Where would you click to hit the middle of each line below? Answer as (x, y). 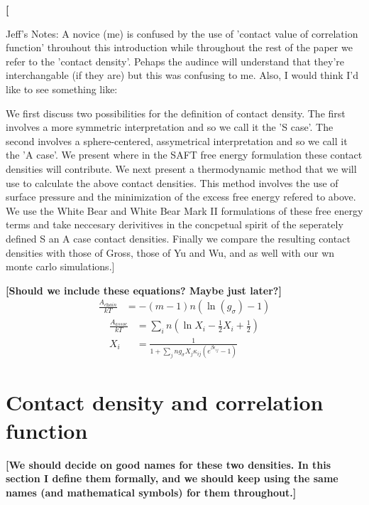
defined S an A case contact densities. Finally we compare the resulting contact (178, 238)
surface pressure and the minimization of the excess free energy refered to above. (181, 197)
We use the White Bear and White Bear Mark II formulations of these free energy (184, 210)
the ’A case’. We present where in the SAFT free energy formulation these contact (184, 155)
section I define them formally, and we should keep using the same (172, 478)
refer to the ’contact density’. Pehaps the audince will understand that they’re (175, 61)
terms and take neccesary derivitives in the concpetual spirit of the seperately (175, 224)
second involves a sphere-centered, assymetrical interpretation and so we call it (177, 140)
